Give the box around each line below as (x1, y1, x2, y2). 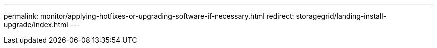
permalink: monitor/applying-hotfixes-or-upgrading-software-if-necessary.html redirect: (4, 12, 294, 20)
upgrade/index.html (4, 20, 68, 29)
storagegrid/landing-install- (296, 12, 387, 20)
